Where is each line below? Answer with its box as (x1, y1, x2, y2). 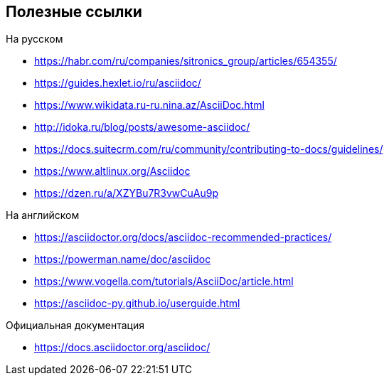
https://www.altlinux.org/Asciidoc (34, 165, 191, 178)
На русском (6, 33, 63, 45)
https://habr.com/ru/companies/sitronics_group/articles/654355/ (34, 55, 337, 68)
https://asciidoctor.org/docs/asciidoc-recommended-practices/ (34, 231, 332, 244)
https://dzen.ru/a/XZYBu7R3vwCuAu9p (34, 187, 219, 200)
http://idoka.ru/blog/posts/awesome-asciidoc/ (34, 121, 250, 134)
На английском (6, 209, 80, 222)
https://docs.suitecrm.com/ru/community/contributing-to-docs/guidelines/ (34, 143, 383, 156)
